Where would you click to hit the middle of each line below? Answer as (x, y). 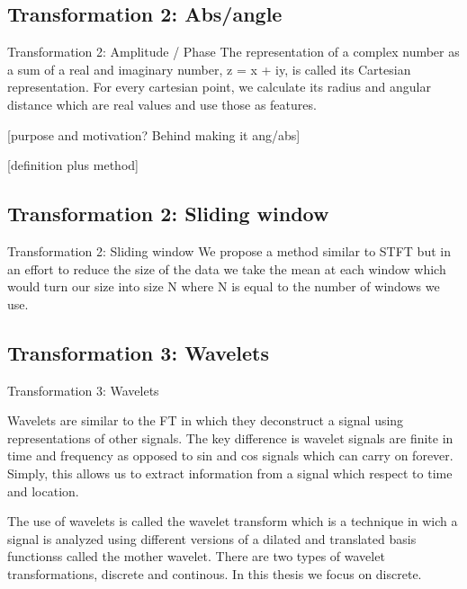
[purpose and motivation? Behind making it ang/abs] (154, 134)
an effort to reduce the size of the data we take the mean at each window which (227, 268)
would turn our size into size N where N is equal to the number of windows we (224, 286)
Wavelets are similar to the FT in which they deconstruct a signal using (206, 420)
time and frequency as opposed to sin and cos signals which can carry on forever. (230, 455)
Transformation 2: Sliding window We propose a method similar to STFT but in (229, 250)
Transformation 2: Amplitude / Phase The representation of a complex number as (233, 52)
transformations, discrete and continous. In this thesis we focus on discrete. (215, 573)
